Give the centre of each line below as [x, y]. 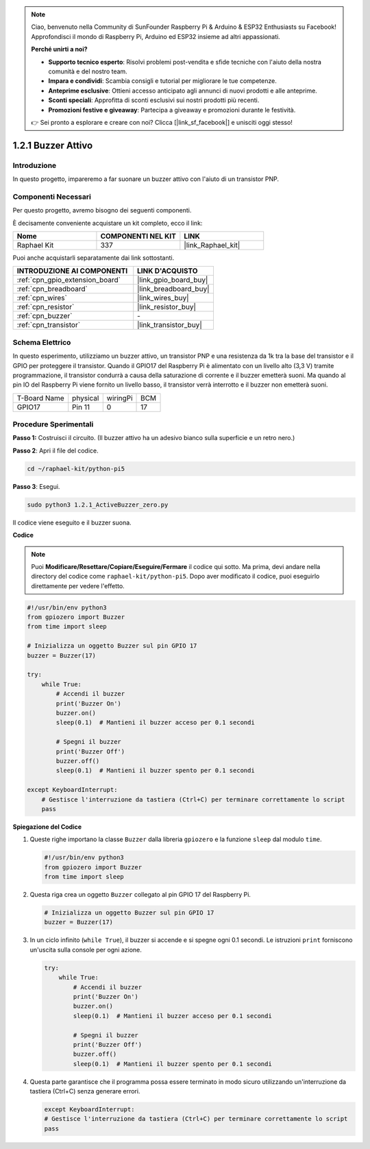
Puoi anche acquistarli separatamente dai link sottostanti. [94, 258]
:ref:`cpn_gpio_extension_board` [69, 280]
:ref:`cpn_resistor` [46, 307]
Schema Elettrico [42, 342]
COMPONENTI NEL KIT [138, 236]
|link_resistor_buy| [167, 307]
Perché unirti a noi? [60, 49]
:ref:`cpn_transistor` [49, 325]
